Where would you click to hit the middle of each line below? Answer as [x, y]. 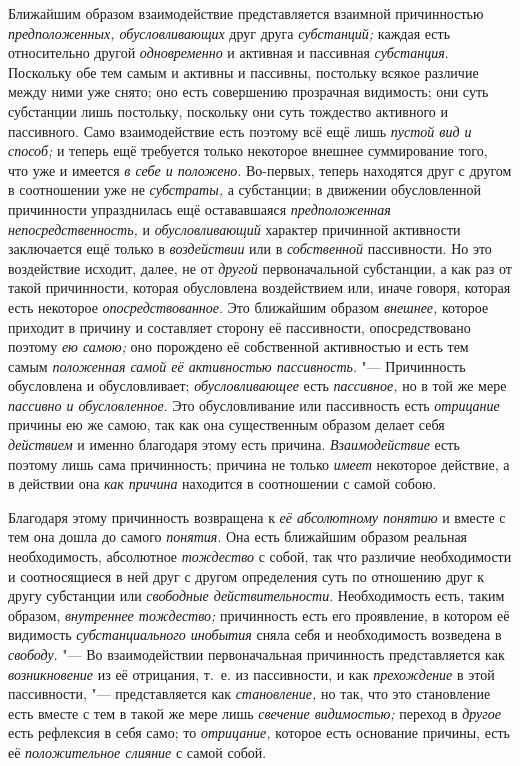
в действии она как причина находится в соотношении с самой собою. [222, 483]
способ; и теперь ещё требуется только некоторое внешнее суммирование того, [248, 150]
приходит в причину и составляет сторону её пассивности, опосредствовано [239, 326]
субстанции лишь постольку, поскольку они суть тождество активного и [228, 110]
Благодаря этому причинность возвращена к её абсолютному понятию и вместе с [257, 516]
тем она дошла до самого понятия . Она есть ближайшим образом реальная [238, 536]
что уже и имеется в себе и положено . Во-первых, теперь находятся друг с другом [260, 169]
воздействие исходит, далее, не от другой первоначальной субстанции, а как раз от [260, 267]
